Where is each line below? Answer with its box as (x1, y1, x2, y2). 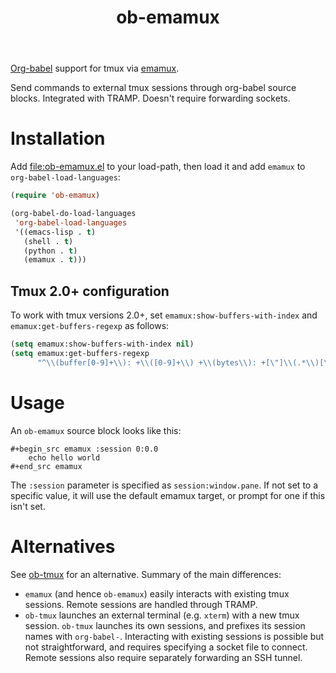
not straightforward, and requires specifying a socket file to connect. (24, 641, 308, 653)
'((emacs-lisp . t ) (14, 227, 97, 237)
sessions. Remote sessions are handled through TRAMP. (24, 598, 258, 610)
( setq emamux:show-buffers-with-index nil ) (10, 339, 195, 350)
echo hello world (28, 452, 101, 463)
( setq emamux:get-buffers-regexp (10, 348, 150, 358)
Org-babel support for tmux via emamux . (10, 62, 180, 75)
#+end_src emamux (10, 461, 83, 471)
